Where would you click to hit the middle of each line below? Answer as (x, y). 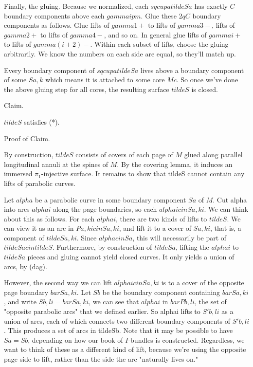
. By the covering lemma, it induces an (175, 164)
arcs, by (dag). (26, 266)
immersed (18, 174)
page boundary (26, 292)
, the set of (211, 302)
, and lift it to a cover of (155, 228)
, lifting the (192, 247)
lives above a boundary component (192, 70)
